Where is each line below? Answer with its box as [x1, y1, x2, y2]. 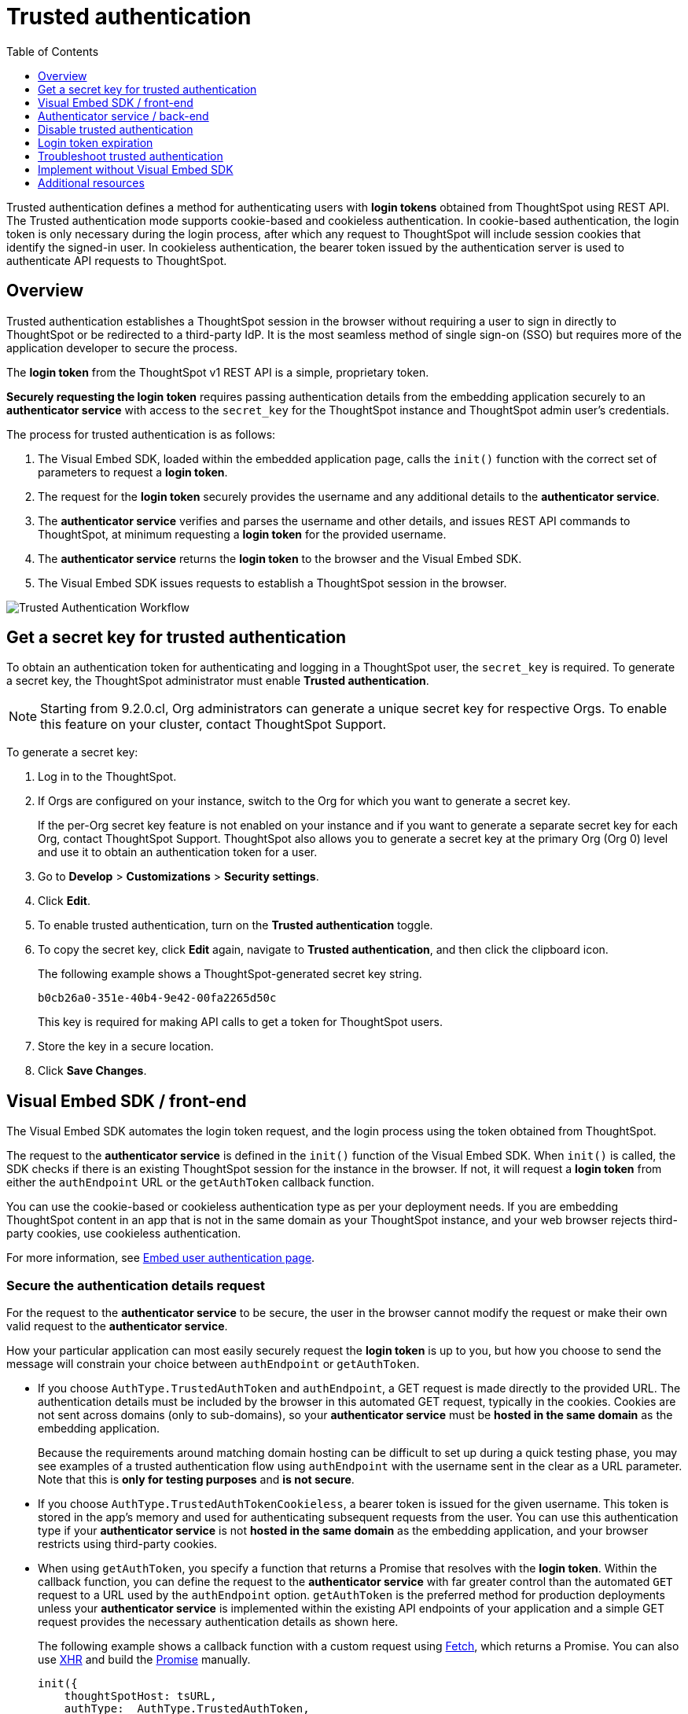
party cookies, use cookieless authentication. [6, 1227, 241, 1241]
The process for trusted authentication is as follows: [6, 427, 276, 441]
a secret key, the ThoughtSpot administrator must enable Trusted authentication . [6, 674, 429, 688]
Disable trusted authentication [38, 122, 193, 136]
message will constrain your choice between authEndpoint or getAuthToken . [6, 1357, 420, 1371]
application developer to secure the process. [6, 340, 237, 355]
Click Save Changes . [38, 1064, 147, 1078]
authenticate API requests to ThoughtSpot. [6, 253, 227, 267]
